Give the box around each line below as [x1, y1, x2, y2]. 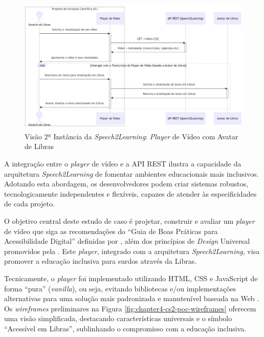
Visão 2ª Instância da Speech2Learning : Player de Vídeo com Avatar [25, 131, 238, 141]
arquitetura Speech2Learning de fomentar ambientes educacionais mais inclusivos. [4, 168, 259, 179]
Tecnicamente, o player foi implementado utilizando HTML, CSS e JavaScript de [4, 273, 258, 284]
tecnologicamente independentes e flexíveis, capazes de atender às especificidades [4, 188, 257, 199]
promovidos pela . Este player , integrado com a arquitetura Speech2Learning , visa [4, 245, 260, 256]
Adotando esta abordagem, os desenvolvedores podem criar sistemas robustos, [4, 178, 248, 189]
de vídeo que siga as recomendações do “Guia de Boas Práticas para [4, 225, 218, 236]
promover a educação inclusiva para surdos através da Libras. [4, 256, 197, 266]
